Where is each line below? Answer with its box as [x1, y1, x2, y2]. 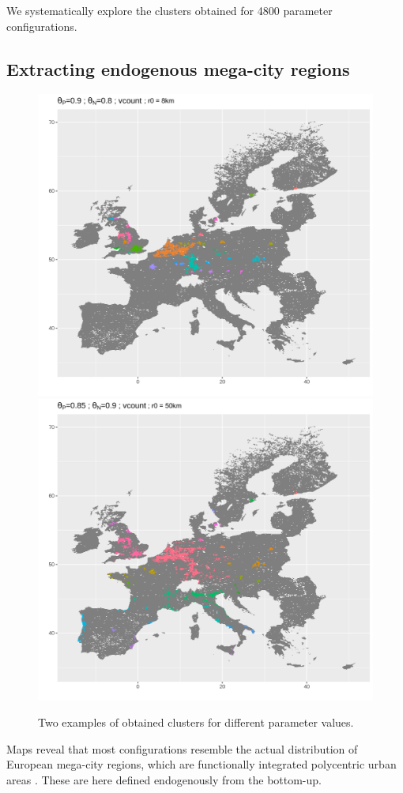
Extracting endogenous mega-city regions [6, 56, 350, 81]
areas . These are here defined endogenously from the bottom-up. [6, 772, 322, 788]
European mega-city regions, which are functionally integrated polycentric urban [6, 756, 397, 772]
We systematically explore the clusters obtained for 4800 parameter [6, 2, 333, 18]
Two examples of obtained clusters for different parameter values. [38, 714, 354, 731]
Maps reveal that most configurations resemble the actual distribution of [6, 740, 358, 757]
